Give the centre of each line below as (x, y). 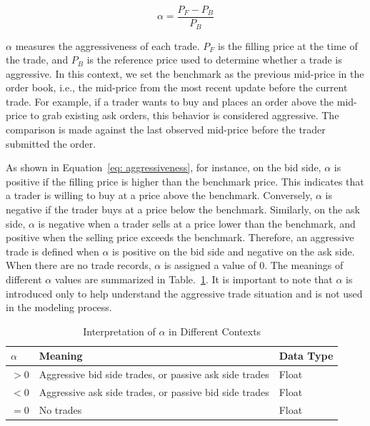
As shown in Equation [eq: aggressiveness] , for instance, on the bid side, (164, 167)
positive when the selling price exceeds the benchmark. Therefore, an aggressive (180, 237)
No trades (60, 409)
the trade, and (37, 60)
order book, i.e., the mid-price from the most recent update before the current (177, 87)
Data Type (306, 356)
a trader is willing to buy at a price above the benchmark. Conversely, (159, 195)
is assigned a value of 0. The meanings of (254, 265)
